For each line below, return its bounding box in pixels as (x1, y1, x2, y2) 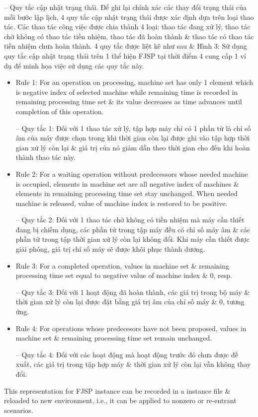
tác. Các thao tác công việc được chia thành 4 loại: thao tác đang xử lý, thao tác (4, 21, 251, 32)
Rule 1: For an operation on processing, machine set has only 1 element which (15, 77, 253, 87)
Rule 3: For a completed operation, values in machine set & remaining (15, 260, 229, 271)
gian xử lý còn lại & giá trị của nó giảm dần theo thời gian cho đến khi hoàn (15, 142, 250, 152)
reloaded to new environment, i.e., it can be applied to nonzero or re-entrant (4, 395, 237, 406)
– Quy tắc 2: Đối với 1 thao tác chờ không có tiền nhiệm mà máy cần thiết (15, 214, 245, 225)
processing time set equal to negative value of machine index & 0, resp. (15, 270, 232, 280)
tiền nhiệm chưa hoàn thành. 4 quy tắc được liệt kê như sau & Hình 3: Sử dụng (4, 41, 247, 51)
